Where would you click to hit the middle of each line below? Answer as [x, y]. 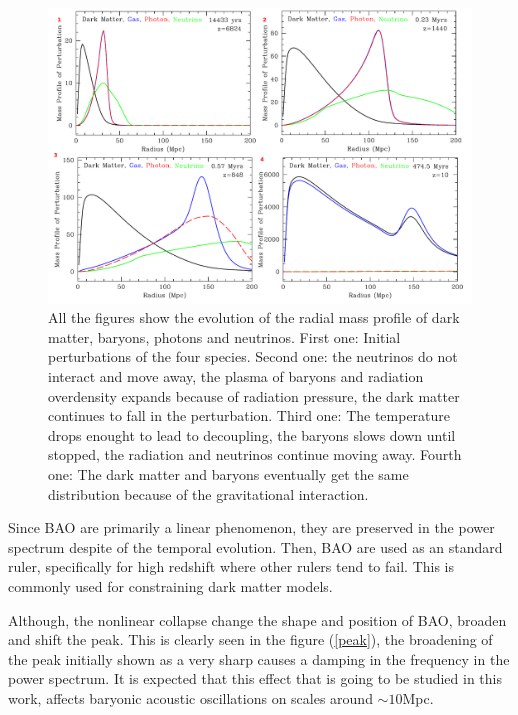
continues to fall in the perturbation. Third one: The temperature [249, 415]
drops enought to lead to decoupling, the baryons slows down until [252, 434]
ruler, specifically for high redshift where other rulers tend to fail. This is [231, 566]
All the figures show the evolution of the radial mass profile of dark [254, 317]
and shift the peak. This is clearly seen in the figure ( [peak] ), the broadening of [250, 639]
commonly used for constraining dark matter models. [170, 585]
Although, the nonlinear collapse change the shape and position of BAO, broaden [257, 619]
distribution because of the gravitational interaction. [208, 493]
